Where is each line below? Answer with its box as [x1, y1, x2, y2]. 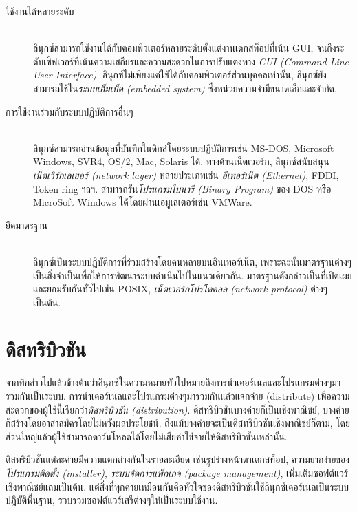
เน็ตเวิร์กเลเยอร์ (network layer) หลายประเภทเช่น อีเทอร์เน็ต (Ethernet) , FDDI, [33, 167, 339, 182]
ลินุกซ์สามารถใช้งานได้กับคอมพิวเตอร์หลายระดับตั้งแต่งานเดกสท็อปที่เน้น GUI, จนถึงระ [33, 41, 345, 55]
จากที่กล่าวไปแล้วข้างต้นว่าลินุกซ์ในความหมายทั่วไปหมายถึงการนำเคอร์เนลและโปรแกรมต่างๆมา [6, 375, 341, 390]
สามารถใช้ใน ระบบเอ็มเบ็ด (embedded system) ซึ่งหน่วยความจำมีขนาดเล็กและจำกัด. [33, 81, 337, 95]
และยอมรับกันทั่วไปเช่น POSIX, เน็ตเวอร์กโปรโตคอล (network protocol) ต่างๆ [33, 281, 328, 296]
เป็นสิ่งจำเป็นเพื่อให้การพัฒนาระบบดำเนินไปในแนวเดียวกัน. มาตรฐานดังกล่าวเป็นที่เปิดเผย [33, 268, 352, 282]
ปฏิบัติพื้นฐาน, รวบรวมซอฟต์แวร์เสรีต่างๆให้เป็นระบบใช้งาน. [6, 493, 218, 507]
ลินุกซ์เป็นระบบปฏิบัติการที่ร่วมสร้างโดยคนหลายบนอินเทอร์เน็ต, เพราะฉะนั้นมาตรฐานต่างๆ [33, 254, 352, 268]
